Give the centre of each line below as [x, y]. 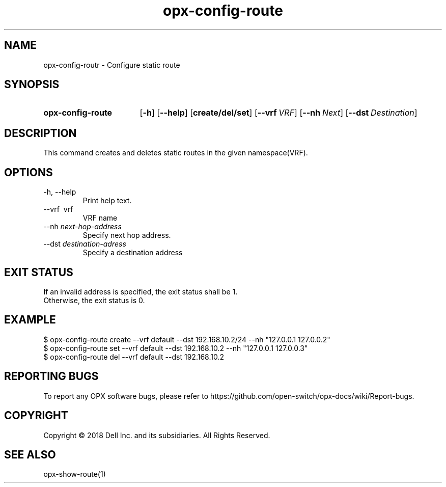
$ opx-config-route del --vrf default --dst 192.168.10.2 [134, 357]
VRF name [100, 218]
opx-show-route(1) [75, 474]
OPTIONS [29, 172]
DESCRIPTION [40, 133]
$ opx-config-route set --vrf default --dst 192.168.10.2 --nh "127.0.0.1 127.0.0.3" [176, 348]
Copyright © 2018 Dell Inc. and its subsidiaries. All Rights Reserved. [157, 435]
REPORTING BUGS [51, 376]
